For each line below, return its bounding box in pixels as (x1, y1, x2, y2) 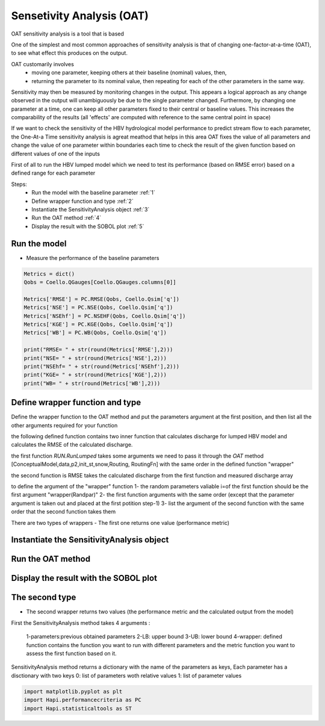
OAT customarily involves (11, 60, 75, 67)
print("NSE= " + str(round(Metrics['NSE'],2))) (23, 355, 167, 361)
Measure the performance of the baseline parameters (26, 254, 159, 261)
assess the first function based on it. (26, 650, 117, 657)
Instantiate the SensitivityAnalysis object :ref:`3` (31, 205, 150, 213)
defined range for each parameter (11, 169, 96, 177)
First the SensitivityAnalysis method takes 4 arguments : (11, 619, 150, 626)
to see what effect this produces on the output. (11, 49, 128, 57)
